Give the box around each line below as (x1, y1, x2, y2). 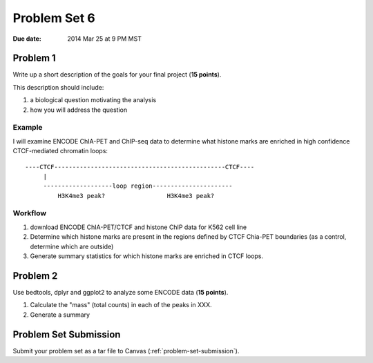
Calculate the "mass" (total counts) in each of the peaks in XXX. (30, 301, 212, 309)
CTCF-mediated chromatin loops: (12, 147, 108, 155)
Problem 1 (12, 52, 57, 64)
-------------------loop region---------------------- (43, 182, 233, 190)
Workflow (12, 208, 47, 218)
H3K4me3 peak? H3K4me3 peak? (57, 192, 215, 199)
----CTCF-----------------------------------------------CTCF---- (25, 163, 255, 170)
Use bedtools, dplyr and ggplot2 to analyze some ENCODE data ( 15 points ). (12, 288, 229, 296)
